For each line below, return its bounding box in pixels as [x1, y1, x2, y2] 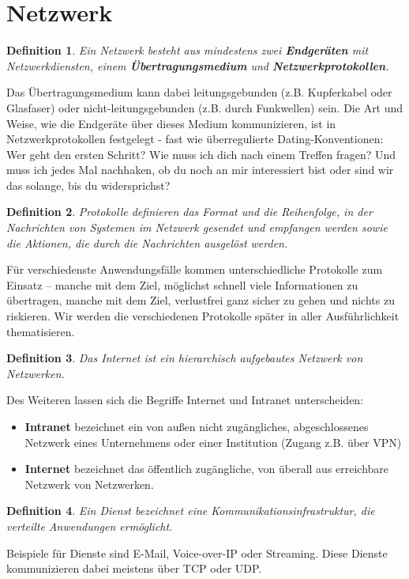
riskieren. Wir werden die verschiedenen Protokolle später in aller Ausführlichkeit [6, 308, 400, 324]
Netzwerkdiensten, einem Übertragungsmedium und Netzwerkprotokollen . [6, 57, 389, 74]
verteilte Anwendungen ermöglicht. [6, 517, 173, 534]
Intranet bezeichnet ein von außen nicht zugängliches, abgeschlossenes [24, 418, 369, 434]
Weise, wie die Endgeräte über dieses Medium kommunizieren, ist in [6, 115, 336, 131]
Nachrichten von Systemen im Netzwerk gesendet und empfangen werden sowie [6, 219, 388, 236]
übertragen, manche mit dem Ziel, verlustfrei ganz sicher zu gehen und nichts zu [6, 292, 395, 308]
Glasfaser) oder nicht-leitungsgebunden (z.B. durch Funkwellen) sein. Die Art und [6, 99, 403, 115]
